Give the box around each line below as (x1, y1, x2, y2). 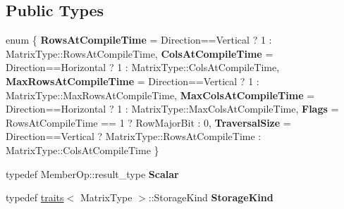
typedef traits (6, 190, 64, 205)
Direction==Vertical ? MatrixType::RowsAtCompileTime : (6, 129, 262, 144)
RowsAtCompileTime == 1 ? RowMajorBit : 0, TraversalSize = (6, 115, 291, 129)
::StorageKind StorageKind (148, 190, 274, 205)
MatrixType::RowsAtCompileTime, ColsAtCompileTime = (6, 46, 274, 61)
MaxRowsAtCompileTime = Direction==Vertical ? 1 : (6, 73, 259, 88)
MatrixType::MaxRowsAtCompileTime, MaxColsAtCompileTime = (6, 87, 315, 102)
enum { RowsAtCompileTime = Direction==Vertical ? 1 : (6, 32, 272, 47)
